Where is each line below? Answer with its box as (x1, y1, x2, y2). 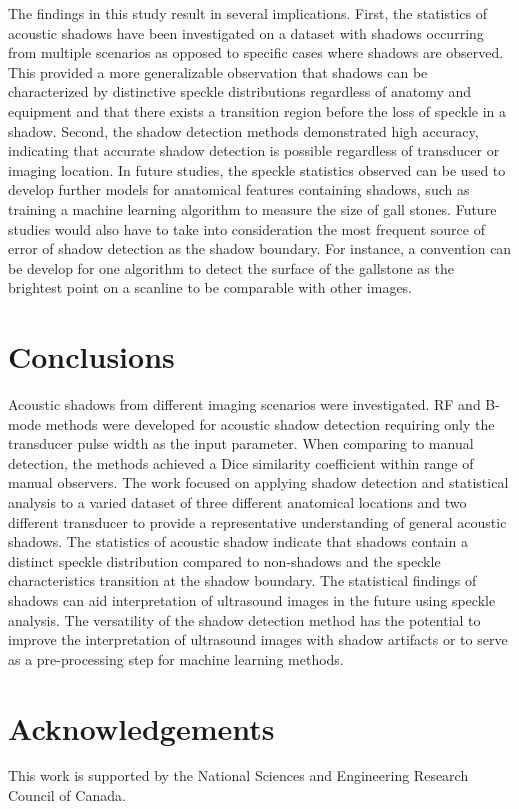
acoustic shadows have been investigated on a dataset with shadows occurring (8, 22, 484, 43)
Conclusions (8, 336, 175, 377)
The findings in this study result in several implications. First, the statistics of (8, 3, 488, 23)
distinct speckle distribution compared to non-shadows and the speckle (8, 550, 441, 571)
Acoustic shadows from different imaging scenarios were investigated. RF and (8, 394, 481, 415)
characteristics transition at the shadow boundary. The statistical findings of (8, 570, 477, 591)
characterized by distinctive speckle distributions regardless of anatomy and (8, 81, 472, 102)
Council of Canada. (8, 785, 126, 806)
